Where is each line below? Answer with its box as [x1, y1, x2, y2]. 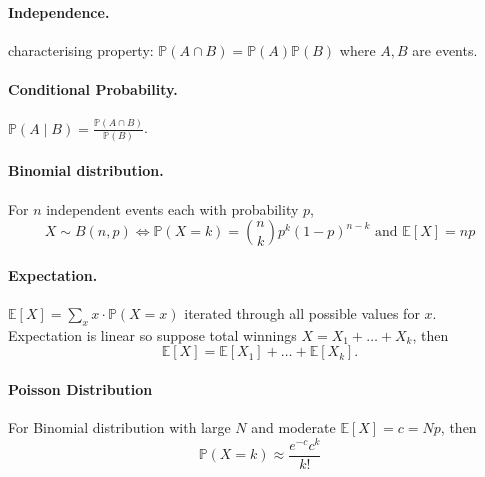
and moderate [251, 417, 336, 438]
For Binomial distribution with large [8, 417, 231, 438]
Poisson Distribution [8, 378, 153, 399]
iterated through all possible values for [184, 303, 420, 323]
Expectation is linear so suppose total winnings [8, 324, 297, 345]
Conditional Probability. [8, 78, 178, 99]
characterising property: [8, 39, 154, 60]
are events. [412, 39, 478, 60]
